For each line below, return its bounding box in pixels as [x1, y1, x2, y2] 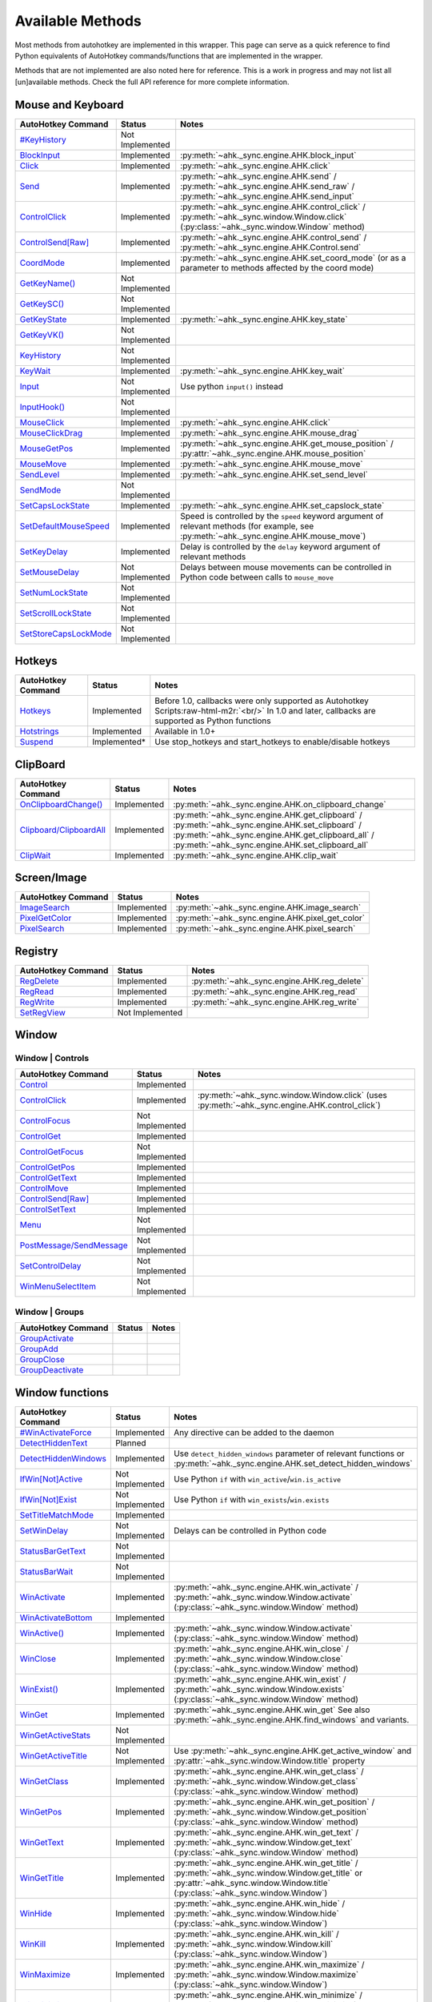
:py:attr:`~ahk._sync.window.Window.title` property [173, 1755, 366, 1766]
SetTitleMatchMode [19, 1510, 94, 1521]
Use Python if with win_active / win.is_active [173, 1473, 342, 1485]
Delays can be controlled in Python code [173, 1525, 327, 1536]
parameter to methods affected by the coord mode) [180, 262, 374, 273]
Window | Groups [14, 1306, 84, 1317]
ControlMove [19, 1183, 69, 1194]
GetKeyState [19, 313, 67, 324]
